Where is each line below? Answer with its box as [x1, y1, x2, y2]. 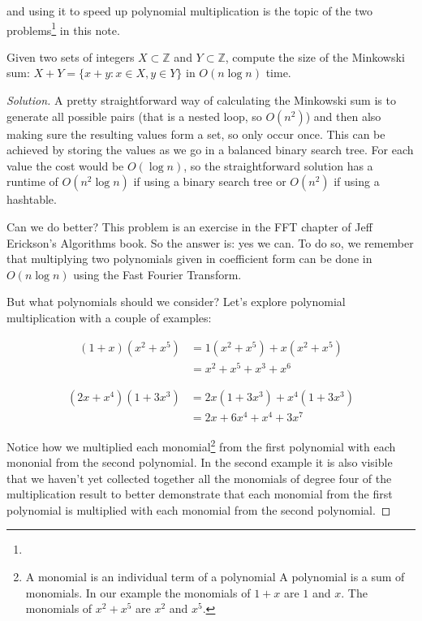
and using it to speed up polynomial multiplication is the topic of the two [6, 2, 372, 19]
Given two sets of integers [6, 48, 135, 65]
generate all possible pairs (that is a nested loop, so [6, 107, 262, 124]
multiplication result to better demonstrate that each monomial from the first [6, 485, 393, 502]
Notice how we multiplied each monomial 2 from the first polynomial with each [6, 435, 396, 455]
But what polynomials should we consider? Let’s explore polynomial [6, 293, 346, 310]
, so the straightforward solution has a [183, 157, 373, 174]
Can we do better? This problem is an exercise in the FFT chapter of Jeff [6, 218, 372, 235]
